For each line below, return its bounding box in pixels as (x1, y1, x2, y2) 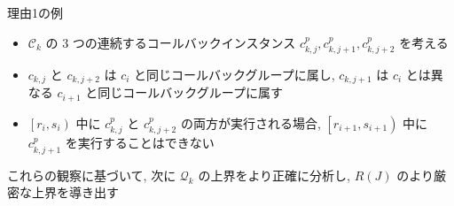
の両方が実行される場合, (180, 113, 321, 132)
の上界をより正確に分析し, (198, 165, 350, 184)
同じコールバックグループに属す (98, 83, 283, 102)
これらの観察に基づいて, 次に (7, 165, 176, 184)
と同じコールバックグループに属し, (134, 65, 335, 84)
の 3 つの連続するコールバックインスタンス (45, 33, 296, 51)
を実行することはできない (65, 134, 215, 152)
